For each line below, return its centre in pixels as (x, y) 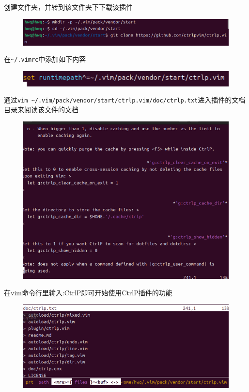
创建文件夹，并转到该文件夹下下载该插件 (68, 7)
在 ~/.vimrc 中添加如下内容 (45, 59)
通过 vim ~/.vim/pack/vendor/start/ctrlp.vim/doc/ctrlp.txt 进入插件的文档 (125, 100)
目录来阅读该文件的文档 (41, 110)
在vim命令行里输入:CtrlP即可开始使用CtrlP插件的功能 (88, 292)
